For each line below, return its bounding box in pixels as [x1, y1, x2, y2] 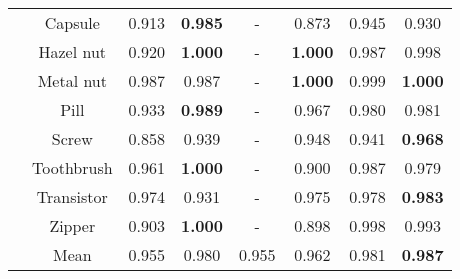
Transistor [36, 185, 108, 208]
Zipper [49, 214, 96, 237]
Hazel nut [38, 40, 107, 63]
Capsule [44, 11, 100, 34]
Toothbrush [32, 156, 113, 179]
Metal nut [37, 69, 107, 92]
